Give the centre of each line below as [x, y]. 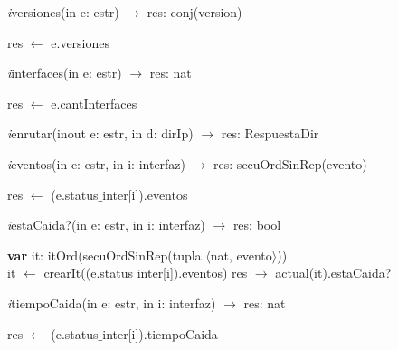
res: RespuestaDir [270, 133]
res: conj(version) [194, 12]
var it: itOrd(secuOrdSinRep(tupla [104, 255]
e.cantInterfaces [94, 103]
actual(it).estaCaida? [333, 273]
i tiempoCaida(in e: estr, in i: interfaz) [112, 303]
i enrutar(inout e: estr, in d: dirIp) [100, 133]
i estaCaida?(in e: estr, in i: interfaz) [106, 225]
